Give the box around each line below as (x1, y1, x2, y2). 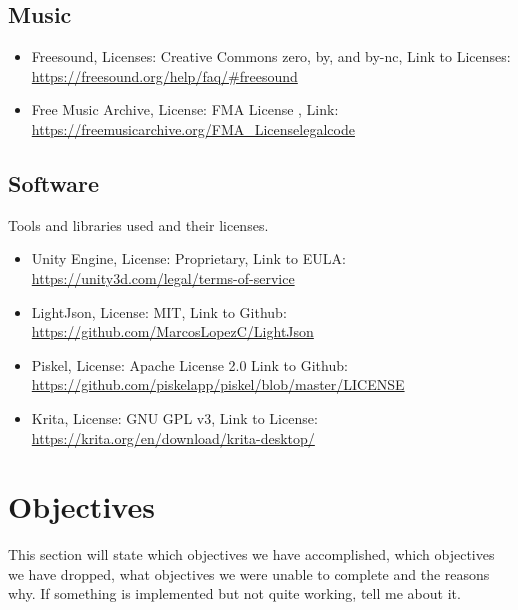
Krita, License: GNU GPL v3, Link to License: (31, 407, 318, 428)
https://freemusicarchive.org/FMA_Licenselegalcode (31, 118, 355, 139)
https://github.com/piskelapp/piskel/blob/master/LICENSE (31, 374, 405, 395)
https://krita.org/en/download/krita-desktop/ (31, 427, 315, 448)
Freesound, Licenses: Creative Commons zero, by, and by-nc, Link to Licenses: (31, 46, 511, 67)
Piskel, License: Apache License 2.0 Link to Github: (31, 354, 348, 375)
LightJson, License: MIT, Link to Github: (31, 301, 287, 322)
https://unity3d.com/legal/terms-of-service (31, 267, 295, 288)
